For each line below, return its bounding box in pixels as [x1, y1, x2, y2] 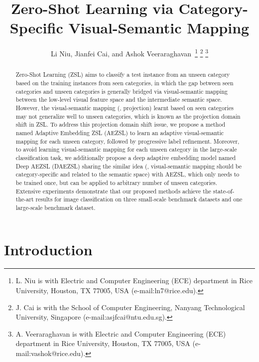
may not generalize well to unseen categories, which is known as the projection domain [15, 112, 241, 120]
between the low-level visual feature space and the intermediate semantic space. [15, 95, 222, 104]
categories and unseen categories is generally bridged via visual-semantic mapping [15, 87, 228, 95]
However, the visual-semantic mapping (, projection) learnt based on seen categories [15, 103, 234, 112]
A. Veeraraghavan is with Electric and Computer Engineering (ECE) [15, 328, 226, 339]
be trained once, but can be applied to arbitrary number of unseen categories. [15, 178, 218, 186]
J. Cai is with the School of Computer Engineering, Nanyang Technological [15, 302, 245, 312]
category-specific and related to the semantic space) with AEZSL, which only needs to [15, 170, 240, 179]
